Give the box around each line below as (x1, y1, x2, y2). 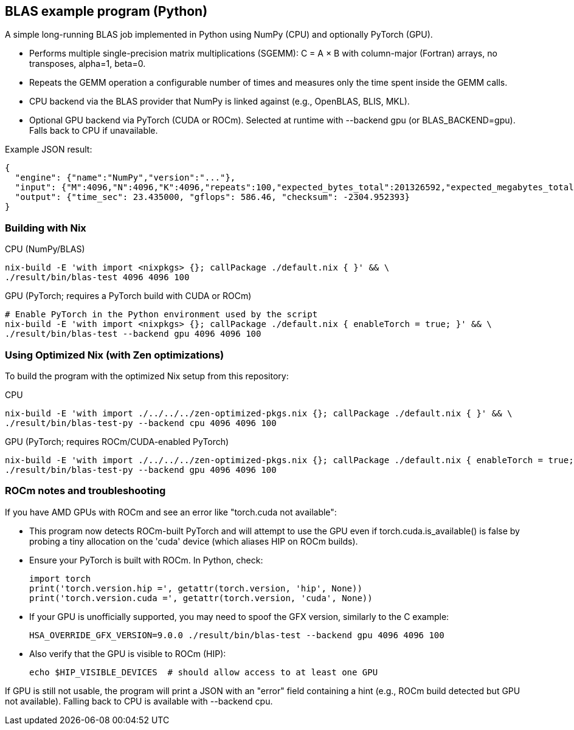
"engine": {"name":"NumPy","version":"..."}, (15, 173, 236, 183)
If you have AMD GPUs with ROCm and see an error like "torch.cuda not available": (5, 506, 337, 517)
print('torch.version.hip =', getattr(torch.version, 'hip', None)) (29, 583, 362, 593)
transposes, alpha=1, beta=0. (29, 58, 146, 69)
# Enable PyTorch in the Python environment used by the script (5, 309, 318, 320)
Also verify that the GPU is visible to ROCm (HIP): (29, 648, 226, 659)
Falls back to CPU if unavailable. (29, 125, 158, 136)
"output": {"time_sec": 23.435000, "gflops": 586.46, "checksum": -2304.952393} (15, 192, 410, 202)
